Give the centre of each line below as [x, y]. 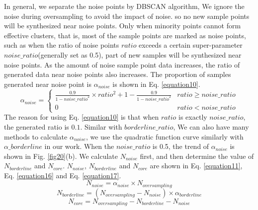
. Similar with [101, 126]
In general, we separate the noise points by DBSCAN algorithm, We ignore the [124, 6]
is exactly [193, 117]
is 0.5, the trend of [181, 146]
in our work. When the [79, 146]
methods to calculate [36, 136]
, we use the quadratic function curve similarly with [165, 136]
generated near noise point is [48, 84]
